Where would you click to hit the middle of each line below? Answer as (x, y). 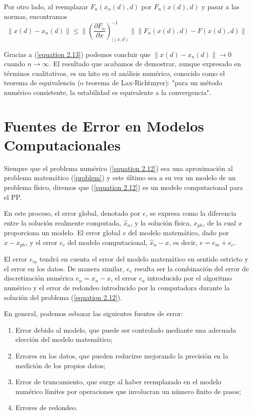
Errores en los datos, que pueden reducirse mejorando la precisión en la (122, 356)
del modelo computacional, (107, 242)
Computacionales (62, 144)
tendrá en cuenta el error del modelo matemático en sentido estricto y (144, 259)
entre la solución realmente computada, (63, 222)
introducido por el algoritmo (190, 278)
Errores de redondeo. (47, 407)
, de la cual (220, 222)
